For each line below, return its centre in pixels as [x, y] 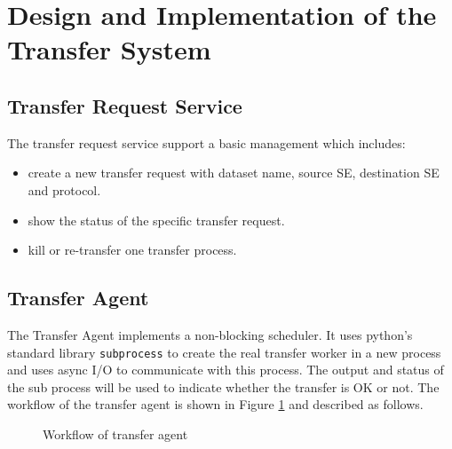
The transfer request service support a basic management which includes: [206, 142]
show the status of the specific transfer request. [156, 220]
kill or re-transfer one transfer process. [132, 250]
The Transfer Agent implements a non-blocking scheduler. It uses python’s [210, 334]
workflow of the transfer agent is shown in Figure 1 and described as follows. [215, 404]
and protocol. [64, 189]
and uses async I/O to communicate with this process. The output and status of [226, 370]
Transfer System [109, 49]
